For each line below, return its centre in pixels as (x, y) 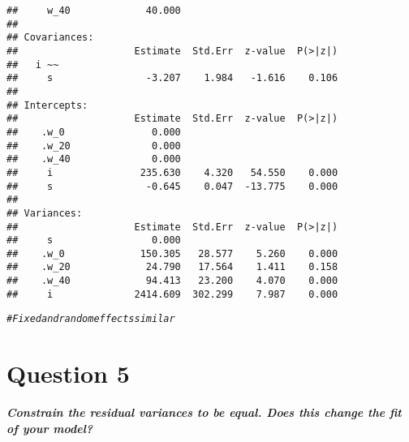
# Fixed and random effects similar (91, 319)
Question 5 (68, 373)
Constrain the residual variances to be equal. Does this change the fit (204, 412)
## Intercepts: (47, 105)
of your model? (50, 428)
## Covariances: (50, 38)
